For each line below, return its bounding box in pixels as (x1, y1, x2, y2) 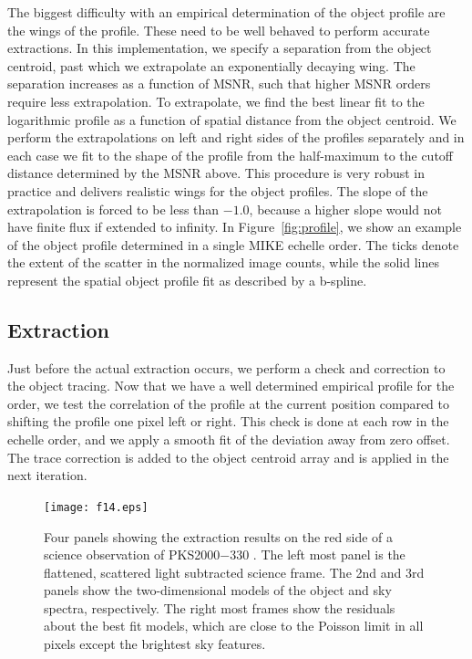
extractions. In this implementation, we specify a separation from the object (7, 38, 432, 58)
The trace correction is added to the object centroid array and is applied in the (7, 447, 449, 466)
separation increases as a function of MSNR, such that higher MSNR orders (7, 74, 431, 93)
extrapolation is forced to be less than (7, 199, 220, 218)
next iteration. (7, 465, 87, 485)
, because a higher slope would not (249, 199, 442, 218)
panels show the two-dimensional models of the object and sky (44, 581, 392, 600)
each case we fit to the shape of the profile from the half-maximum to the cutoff (7, 145, 454, 164)
